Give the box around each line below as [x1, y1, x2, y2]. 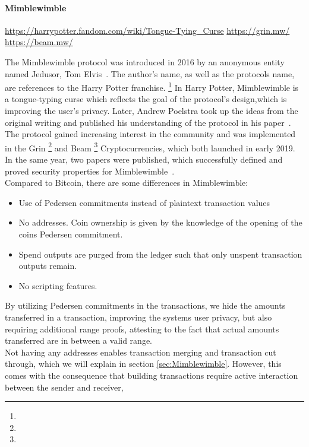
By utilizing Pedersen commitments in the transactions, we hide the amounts [5, 299, 286, 312]
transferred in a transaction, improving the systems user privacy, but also [5, 310, 272, 323]
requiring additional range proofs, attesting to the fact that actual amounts [5, 322, 279, 335]
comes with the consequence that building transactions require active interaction [5, 369, 298, 381]
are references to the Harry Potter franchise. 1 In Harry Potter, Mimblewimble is [5, 80, 299, 93]
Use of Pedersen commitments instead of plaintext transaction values [18, 196, 270, 208]
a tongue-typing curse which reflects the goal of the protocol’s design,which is [5, 93, 287, 105]
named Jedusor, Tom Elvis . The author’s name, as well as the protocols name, [5, 67, 295, 80]
